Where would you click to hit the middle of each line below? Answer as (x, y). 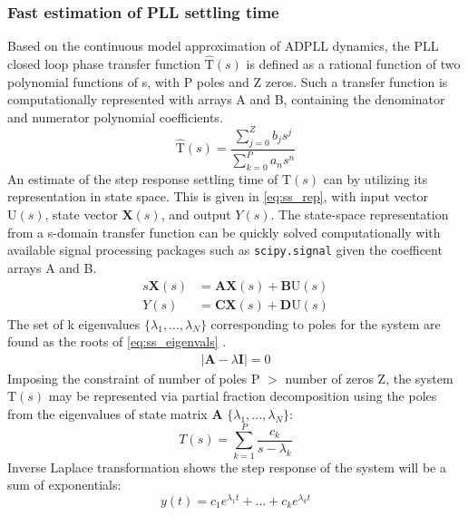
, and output (196, 214)
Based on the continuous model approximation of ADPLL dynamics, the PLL (223, 46)
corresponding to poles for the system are (326, 323)
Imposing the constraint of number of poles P (134, 378)
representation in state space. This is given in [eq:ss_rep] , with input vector (218, 196)
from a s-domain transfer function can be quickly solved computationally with (224, 232)
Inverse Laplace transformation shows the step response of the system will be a (227, 467)
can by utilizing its (375, 178)
